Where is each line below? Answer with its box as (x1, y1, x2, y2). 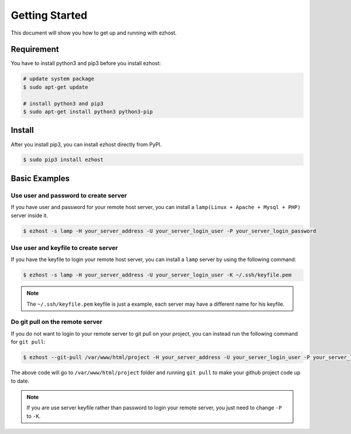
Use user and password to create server (11, 191, 127, 199)
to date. (11, 377, 29, 384)
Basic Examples (11, 173, 70, 183)
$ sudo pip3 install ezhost (23, 156, 104, 163)
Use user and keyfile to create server (11, 244, 118, 252)
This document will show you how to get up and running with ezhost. (11, 29, 177, 36)
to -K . (26, 412, 41, 419)
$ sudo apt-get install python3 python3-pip (23, 108, 153, 115)
